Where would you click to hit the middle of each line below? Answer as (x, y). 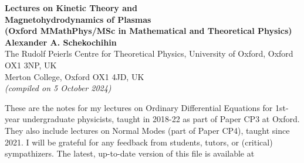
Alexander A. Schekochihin (61, 42)
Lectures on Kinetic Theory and (71, 8)
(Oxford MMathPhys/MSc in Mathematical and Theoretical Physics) (148, 31)
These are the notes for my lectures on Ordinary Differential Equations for (139, 107)
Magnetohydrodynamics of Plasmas (78, 19)
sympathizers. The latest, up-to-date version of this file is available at (130, 153)
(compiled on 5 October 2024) (58, 88)
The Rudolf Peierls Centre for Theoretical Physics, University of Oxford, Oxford (149, 53)
